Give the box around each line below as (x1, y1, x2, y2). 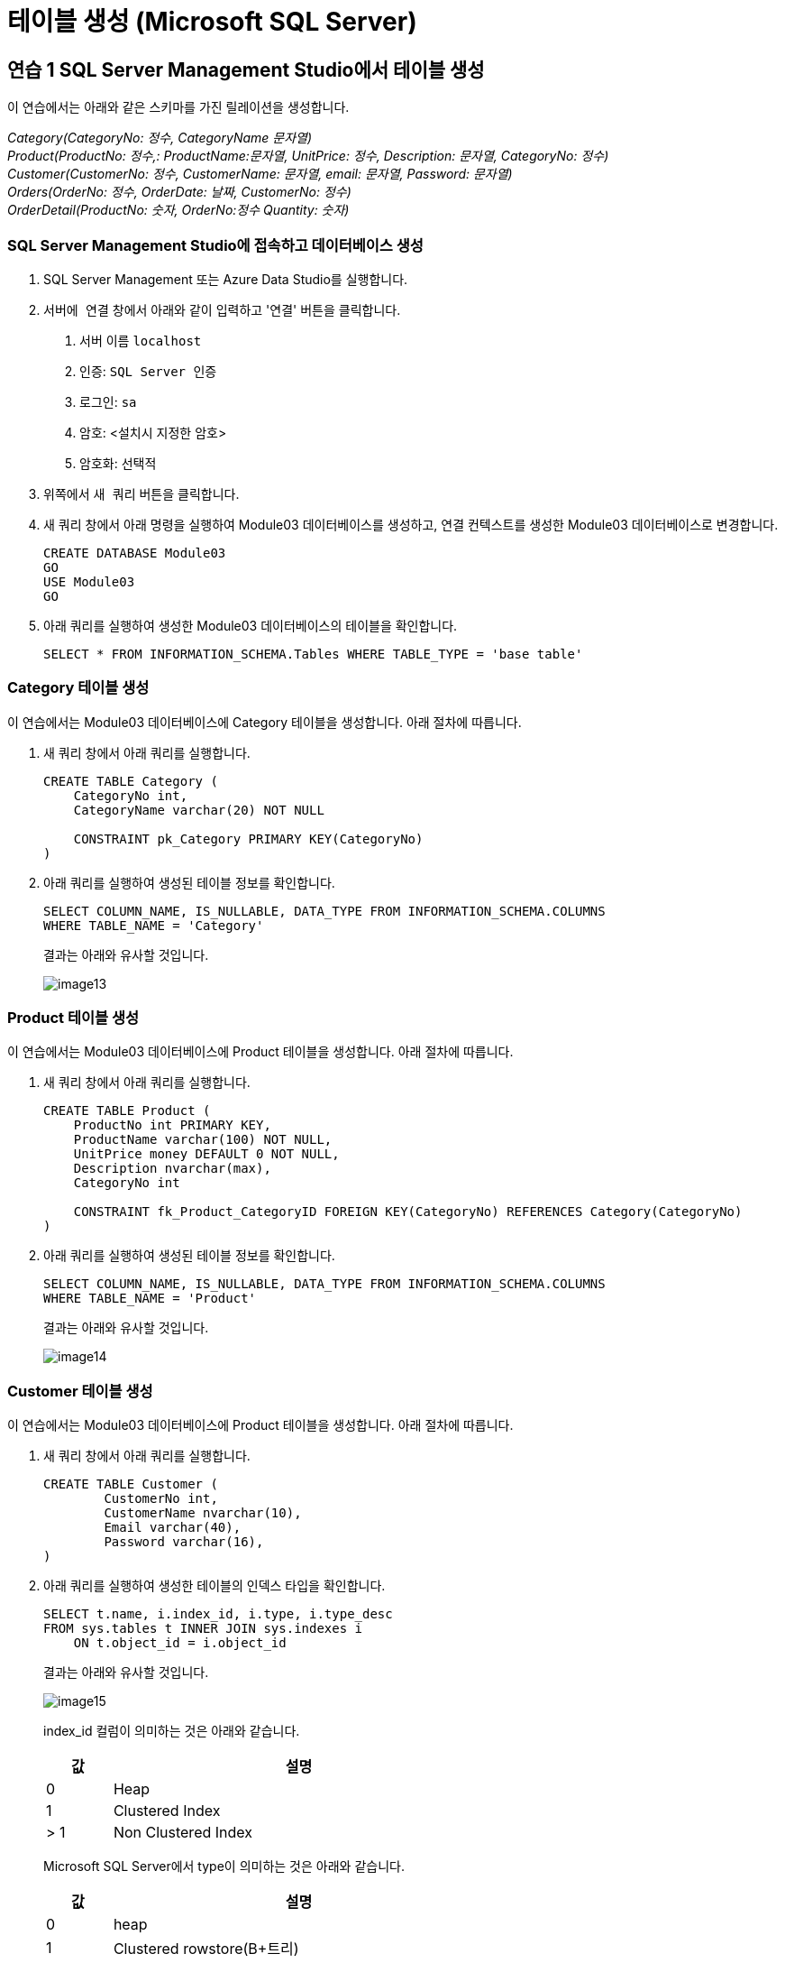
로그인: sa (79, 393, 137, 410)
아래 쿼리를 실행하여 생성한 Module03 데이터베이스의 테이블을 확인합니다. (43, 617, 458, 633)
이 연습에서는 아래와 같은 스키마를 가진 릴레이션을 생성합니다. (7, 99, 350, 115)
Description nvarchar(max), (73, 1161, 271, 1176)
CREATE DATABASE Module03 (43, 545, 226, 560)
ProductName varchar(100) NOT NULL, (73, 1132, 333, 1147)
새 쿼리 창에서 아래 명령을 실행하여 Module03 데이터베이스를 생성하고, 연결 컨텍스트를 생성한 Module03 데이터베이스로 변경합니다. (43, 516, 779, 532)
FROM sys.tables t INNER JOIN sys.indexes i (43, 1621, 363, 1636)
